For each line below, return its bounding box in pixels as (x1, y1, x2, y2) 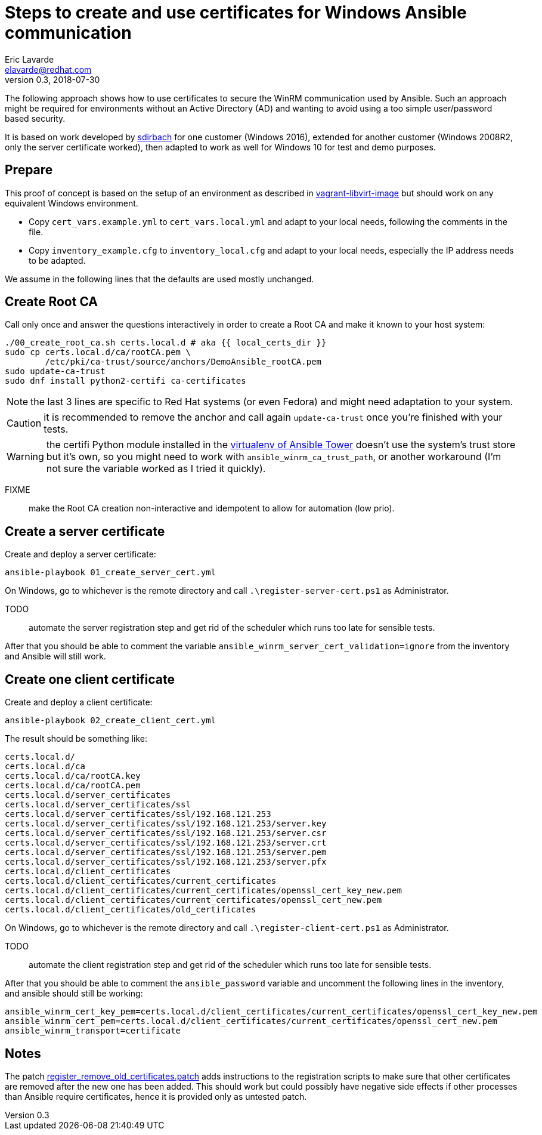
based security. (5, 113, 66, 124)
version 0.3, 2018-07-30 (5, 74, 100, 85)
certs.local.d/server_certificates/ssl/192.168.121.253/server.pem (5, 847, 327, 858)
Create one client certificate (5, 671, 175, 687)
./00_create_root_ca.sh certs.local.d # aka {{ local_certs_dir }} (5, 338, 327, 348)
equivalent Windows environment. (5, 198, 138, 208)
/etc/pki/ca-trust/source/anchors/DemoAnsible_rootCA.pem (45, 357, 322, 367)
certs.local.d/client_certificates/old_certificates (5, 905, 256, 915)
